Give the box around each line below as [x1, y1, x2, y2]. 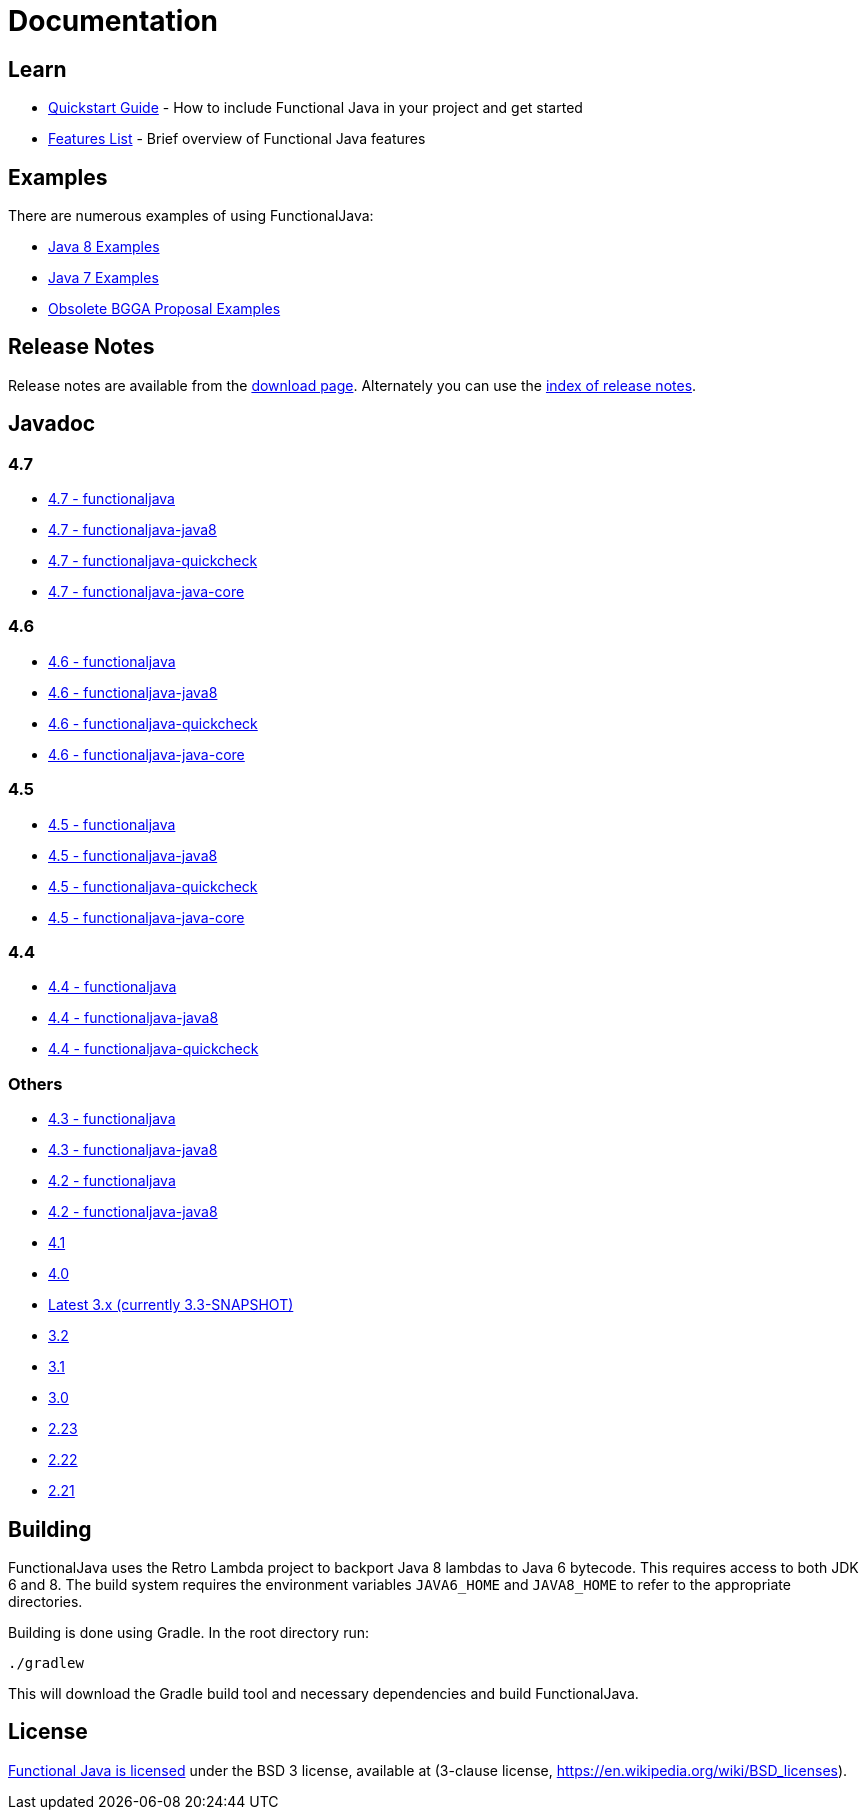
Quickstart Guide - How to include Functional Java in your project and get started [48, 99, 583, 117]
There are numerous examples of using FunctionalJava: [8, 207, 374, 225]
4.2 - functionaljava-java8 [48, 1203, 218, 1221]
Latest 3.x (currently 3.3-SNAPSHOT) [48, 1296, 294, 1314]
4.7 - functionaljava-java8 [48, 521, 217, 539]
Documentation [8, 4, 219, 38]
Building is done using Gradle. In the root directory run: [8, 1623, 369, 1641]
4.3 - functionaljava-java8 [48, 1141, 218, 1159]
